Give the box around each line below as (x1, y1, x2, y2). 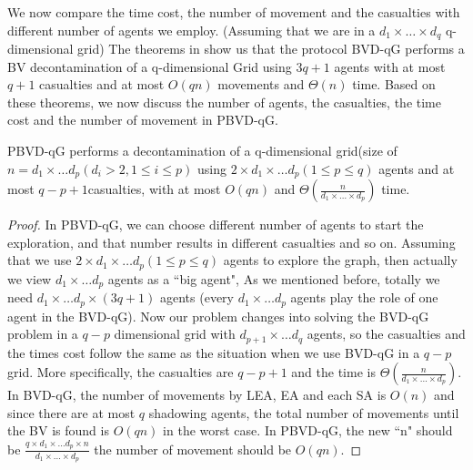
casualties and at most (39, 75, 165, 94)
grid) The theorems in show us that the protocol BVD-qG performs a (77, 39, 465, 58)
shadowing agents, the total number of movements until (148, 403, 459, 422)
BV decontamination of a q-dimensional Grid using (7, 56, 292, 76)
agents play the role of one (290, 288, 438, 307)
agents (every (159, 288, 234, 307)
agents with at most (334, 56, 446, 76)
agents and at (378, 158, 455, 178)
